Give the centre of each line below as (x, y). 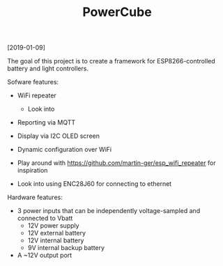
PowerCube (117, 12)
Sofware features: (33, 82)
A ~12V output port (45, 256)
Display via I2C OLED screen (58, 136)
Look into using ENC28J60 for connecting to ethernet (94, 184)
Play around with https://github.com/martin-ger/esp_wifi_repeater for (116, 163)
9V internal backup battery (66, 248)
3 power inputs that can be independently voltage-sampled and (109, 211)
